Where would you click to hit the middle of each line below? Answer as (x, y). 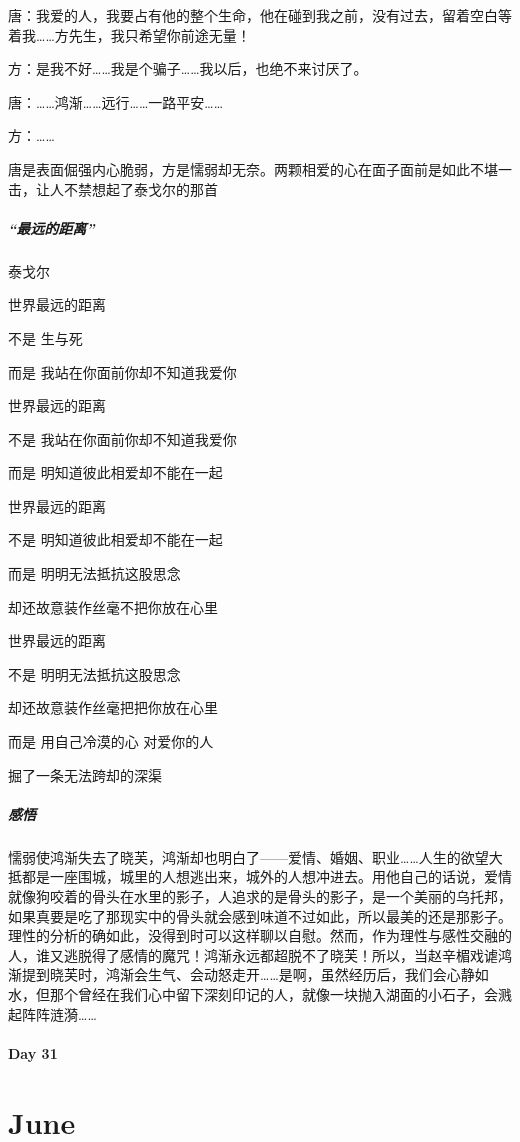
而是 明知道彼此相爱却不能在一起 (115, 472)
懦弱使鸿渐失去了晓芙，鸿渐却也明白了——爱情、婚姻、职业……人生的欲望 (248, 856)
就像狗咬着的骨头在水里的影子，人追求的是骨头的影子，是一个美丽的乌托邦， (260, 895)
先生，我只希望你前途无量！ (159, 34)
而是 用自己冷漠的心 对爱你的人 (111, 741)
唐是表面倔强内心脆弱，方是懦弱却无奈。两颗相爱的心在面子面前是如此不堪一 (260, 168)
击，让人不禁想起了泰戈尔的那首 (113, 188)
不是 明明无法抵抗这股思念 (94, 673)
